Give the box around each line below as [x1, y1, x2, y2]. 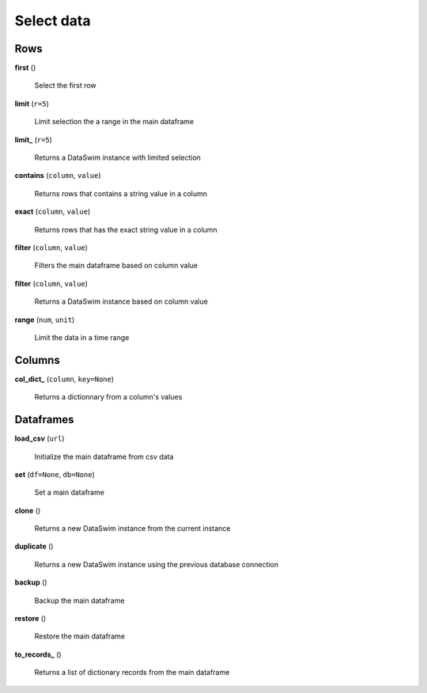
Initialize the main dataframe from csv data [34, 452, 174, 461]
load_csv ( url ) [14, 434, 65, 443]
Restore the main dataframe [34, 631, 126, 641]
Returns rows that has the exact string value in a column [34, 225, 217, 234]
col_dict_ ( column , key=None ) [14, 374, 115, 384]
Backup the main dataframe [34, 596, 125, 605]
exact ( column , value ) [14, 206, 91, 217]
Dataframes [14, 413, 74, 426]
